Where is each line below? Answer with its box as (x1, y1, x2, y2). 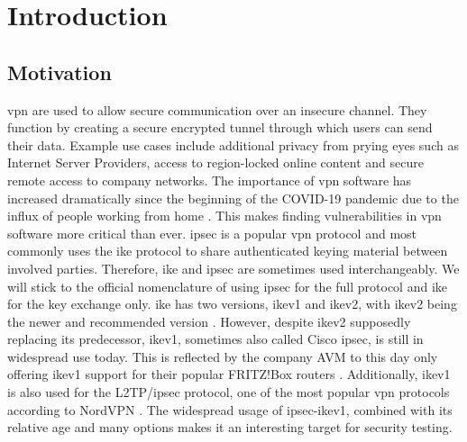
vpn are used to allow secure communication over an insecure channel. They (7, 100, 427, 119)
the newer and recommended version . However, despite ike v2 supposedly (7, 311, 411, 330)
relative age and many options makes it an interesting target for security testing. (7, 418, 453, 437)
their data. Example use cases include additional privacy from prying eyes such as (7, 135, 459, 154)
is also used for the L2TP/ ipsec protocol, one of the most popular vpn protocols (7, 383, 450, 401)
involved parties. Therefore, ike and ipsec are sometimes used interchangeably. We (7, 258, 460, 277)
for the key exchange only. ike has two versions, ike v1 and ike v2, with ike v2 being (7, 294, 457, 313)
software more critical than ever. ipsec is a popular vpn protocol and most (7, 223, 417, 242)
